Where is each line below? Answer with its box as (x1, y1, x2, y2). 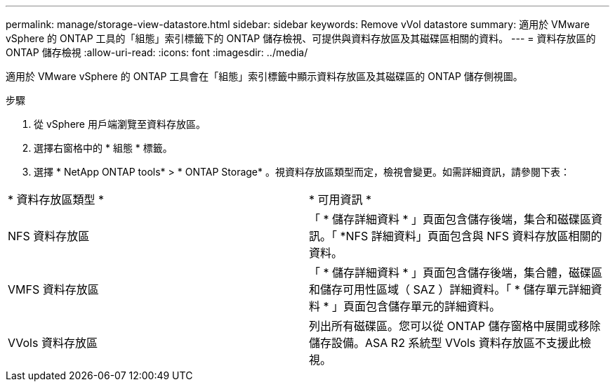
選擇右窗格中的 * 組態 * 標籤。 (34, 142, 173, 154)
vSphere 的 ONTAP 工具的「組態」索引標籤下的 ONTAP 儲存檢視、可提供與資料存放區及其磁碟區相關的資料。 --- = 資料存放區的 (6, 32, 596, 44)
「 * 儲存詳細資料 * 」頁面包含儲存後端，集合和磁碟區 (309, 212, 592, 226)
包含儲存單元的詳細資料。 (366, 299, 501, 313)
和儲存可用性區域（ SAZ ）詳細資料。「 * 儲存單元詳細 (309, 282, 591, 296)
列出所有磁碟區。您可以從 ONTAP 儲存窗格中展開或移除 (309, 319, 601, 333)
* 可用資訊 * (309, 192, 372, 206)
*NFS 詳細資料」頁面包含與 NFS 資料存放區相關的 (340, 229, 602, 243)
